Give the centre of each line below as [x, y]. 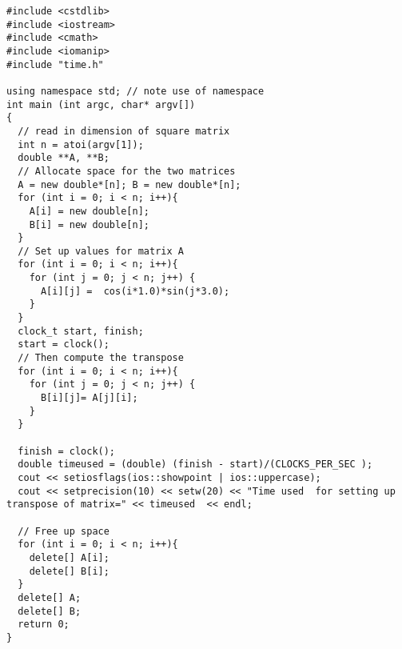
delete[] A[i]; [69, 557]
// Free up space [64, 531]
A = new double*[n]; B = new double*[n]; [129, 184]
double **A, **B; [64, 158]
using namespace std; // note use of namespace [135, 91]
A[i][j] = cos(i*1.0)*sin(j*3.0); [135, 291]
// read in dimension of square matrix [124, 131]
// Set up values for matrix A [101, 251]
